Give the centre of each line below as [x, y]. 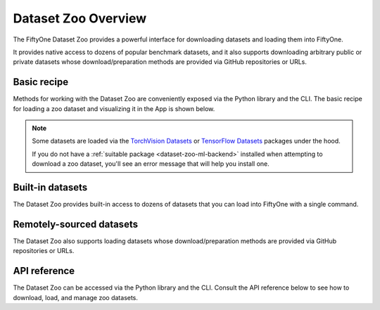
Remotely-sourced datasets [76, 224]
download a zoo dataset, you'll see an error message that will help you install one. [151, 164]
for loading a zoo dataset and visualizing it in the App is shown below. [114, 108]
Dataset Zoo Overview [80, 18]
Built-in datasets [50, 187]
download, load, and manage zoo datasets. [76, 297]
